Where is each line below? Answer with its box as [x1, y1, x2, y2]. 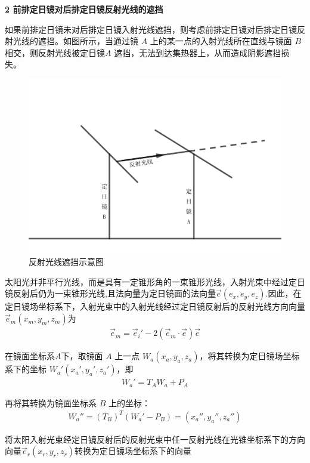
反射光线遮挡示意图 [29, 255, 104, 268]
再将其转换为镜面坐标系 [5, 396, 97, 409]
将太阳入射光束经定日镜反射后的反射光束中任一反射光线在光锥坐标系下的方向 [5, 433, 305, 445]
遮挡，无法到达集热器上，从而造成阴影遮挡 [114, 46, 281, 58]
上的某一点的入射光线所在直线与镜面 [150, 35, 292, 47]
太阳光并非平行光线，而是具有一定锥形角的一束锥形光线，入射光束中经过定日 [5, 275, 305, 288]
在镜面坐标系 [5, 350, 55, 362]
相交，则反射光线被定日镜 [5, 46, 105, 58]
